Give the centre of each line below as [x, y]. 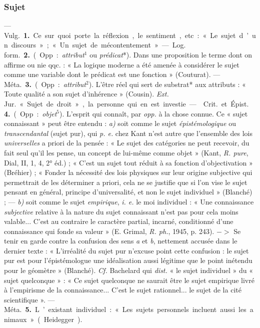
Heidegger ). [63, 319]
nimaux [15, 319]
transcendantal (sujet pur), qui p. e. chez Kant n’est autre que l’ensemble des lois [128, 133]
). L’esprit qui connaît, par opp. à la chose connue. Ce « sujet [154, 113]
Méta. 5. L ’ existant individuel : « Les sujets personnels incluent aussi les [125, 309]
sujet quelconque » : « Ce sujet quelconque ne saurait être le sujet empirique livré [129, 280]
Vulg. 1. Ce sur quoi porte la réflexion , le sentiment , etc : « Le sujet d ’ [126, 35]
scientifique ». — [29, 299]
